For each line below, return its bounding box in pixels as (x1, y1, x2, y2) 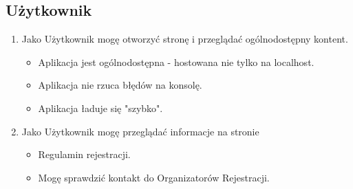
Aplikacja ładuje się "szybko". (38, 100, 163, 115)
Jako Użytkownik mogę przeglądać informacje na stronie (21, 124, 259, 138)
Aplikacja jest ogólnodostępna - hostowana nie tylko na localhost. (38, 54, 314, 69)
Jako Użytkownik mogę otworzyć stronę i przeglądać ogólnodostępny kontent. (21, 32, 348, 46)
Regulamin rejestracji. (38, 147, 131, 162)
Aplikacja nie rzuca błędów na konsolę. (38, 78, 202, 92)
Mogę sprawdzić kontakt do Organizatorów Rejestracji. (38, 170, 270, 184)
